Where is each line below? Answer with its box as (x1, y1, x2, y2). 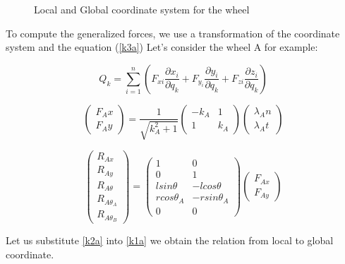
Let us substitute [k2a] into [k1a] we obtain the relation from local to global (6, 233, 334, 248)
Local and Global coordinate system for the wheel (34, 2, 250, 16)
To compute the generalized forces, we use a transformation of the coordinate (6, 25, 340, 40)
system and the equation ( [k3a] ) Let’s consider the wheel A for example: (6, 40, 318, 54)
